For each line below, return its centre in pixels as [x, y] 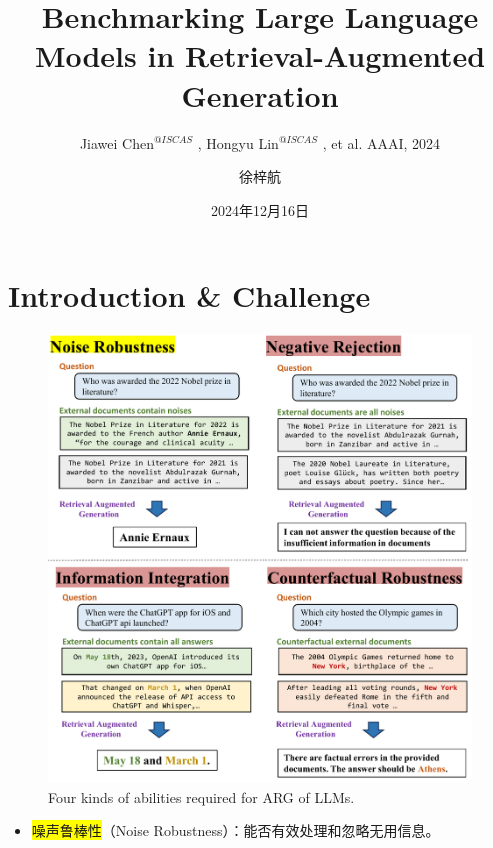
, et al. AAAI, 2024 [381, 142]
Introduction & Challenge [189, 295]
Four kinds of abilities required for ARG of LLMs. [201, 796]
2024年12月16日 [260, 209]
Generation [260, 94]
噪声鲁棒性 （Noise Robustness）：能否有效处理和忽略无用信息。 [235, 830]
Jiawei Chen [116, 142]
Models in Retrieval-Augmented [260, 55]
